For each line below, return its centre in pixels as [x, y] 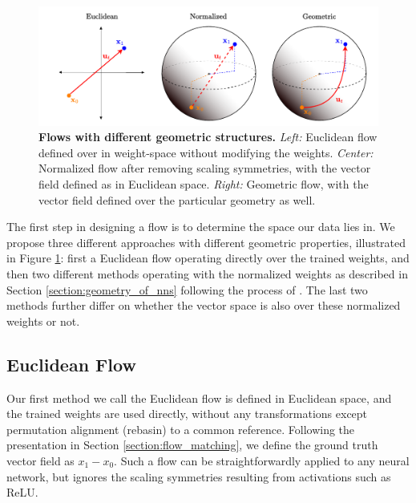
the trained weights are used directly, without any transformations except [187, 414]
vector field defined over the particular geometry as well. [177, 199]
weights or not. [43, 320]
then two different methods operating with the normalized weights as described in [207, 273]
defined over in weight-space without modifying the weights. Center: [206, 152]
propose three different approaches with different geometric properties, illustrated [206, 242]
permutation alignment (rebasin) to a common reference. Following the [181, 429]
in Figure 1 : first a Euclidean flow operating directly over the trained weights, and [208, 258]
